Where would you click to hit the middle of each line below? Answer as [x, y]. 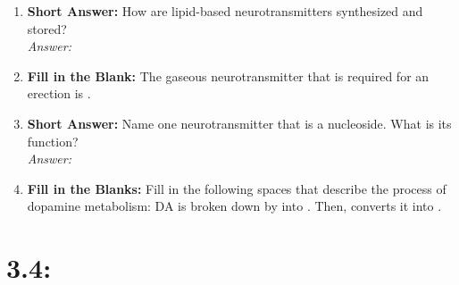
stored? [47, 28]
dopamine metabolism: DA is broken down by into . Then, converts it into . [234, 206]
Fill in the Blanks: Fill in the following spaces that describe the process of [237, 188]
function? [53, 141]
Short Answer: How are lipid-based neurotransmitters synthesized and [225, 11]
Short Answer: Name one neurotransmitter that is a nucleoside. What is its [239, 123]
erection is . [59, 93]
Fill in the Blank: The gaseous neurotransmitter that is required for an [228, 75]
